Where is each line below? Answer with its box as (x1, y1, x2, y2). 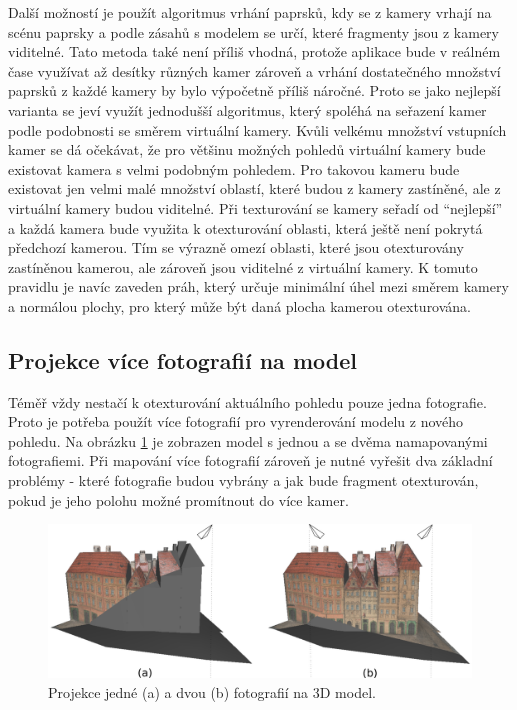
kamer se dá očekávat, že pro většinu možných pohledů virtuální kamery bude (8, 139, 486, 160)
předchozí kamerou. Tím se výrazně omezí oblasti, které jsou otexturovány (8, 237, 464, 258)
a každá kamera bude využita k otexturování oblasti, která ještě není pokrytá (8, 217, 483, 238)
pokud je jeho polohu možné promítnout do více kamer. (8, 489, 349, 510)
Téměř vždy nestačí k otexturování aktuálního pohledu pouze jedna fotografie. (8, 391, 487, 412)
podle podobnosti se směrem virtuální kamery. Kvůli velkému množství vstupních (8, 119, 507, 140)
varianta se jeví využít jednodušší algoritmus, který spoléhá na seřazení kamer (8, 99, 487, 120)
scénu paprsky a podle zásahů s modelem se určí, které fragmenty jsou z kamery (8, 21, 499, 42)
